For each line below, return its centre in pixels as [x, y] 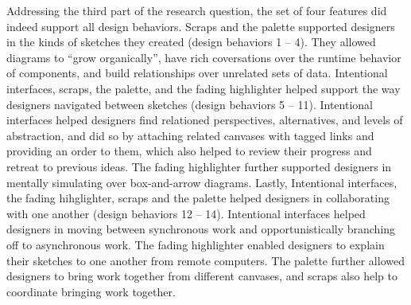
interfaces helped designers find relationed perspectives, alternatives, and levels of [205, 120]
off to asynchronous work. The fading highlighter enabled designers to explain [196, 244]
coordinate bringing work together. [91, 291]
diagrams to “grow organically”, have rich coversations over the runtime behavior [204, 57]
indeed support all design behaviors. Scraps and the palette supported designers [201, 26]
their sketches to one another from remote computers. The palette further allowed [205, 260]
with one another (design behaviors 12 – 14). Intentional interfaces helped [186, 213]
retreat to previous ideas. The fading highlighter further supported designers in [199, 166]
